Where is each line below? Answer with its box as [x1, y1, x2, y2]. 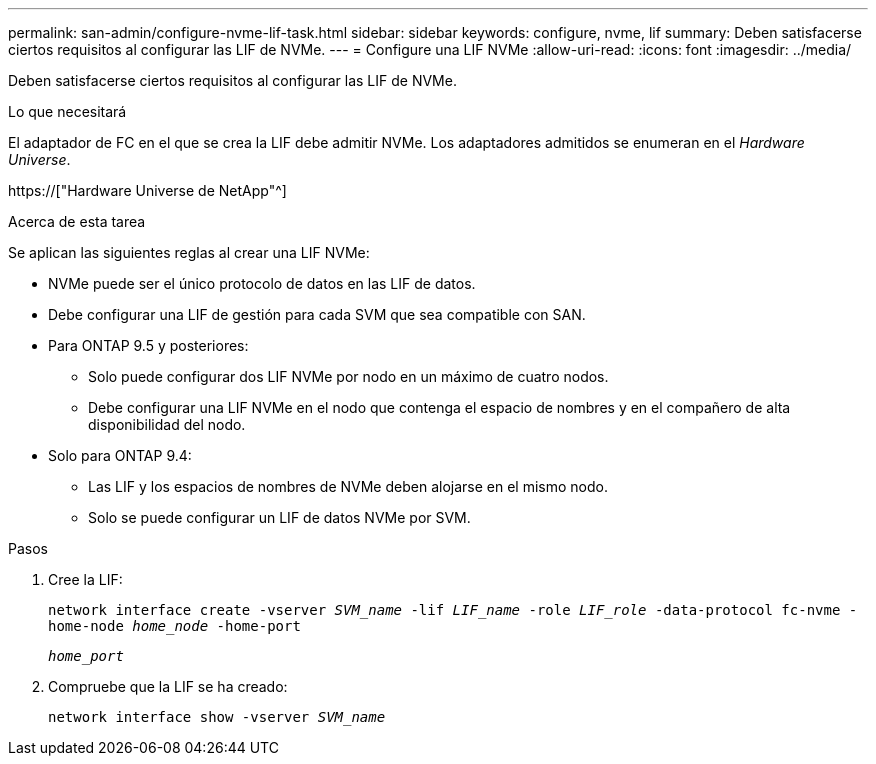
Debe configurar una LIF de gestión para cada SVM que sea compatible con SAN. [48, 306, 586, 323]
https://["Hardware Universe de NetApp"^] [8, 182, 287, 199]
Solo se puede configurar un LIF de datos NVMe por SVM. [88, 509, 471, 526]
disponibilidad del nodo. [88, 416, 246, 433]
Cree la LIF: [48, 571, 123, 588]
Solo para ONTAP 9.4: [48, 447, 192, 464]
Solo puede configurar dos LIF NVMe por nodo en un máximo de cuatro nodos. [88, 368, 609, 385]
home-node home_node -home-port [48, 618, 301, 634]
